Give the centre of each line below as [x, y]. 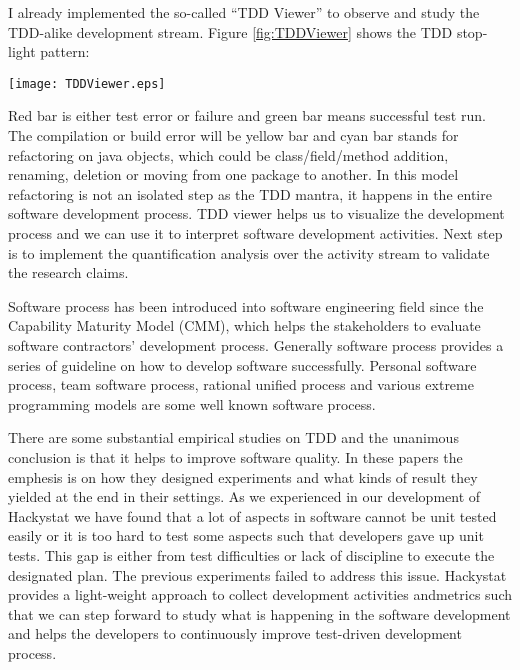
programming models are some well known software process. [192, 403]
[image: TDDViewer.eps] [87, 83]
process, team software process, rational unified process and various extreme [241, 384]
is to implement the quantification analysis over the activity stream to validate [249, 252]
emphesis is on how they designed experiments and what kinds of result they [243, 476]
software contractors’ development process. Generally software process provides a [256, 344]
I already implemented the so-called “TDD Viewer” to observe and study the [244, 12]
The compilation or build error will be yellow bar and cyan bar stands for [233, 135]
